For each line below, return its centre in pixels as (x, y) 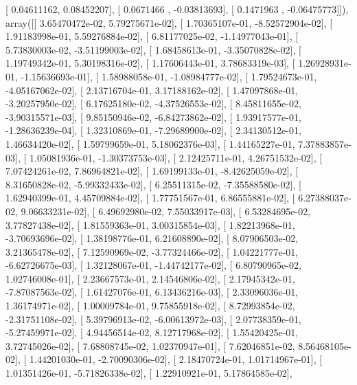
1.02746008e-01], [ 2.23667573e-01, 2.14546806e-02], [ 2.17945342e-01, (150, 278)
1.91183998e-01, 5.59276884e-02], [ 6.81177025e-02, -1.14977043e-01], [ (152, 36)
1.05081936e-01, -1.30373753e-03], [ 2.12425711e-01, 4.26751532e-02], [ (176, 157)
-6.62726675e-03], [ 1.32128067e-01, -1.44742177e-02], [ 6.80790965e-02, (153, 265)
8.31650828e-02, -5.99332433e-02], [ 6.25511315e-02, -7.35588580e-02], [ (153, 184)
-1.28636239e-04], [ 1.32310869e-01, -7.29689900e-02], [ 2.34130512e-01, (153, 130)
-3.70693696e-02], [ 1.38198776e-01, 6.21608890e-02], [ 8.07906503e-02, (152, 238)
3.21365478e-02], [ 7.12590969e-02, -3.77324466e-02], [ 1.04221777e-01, (152, 251)
